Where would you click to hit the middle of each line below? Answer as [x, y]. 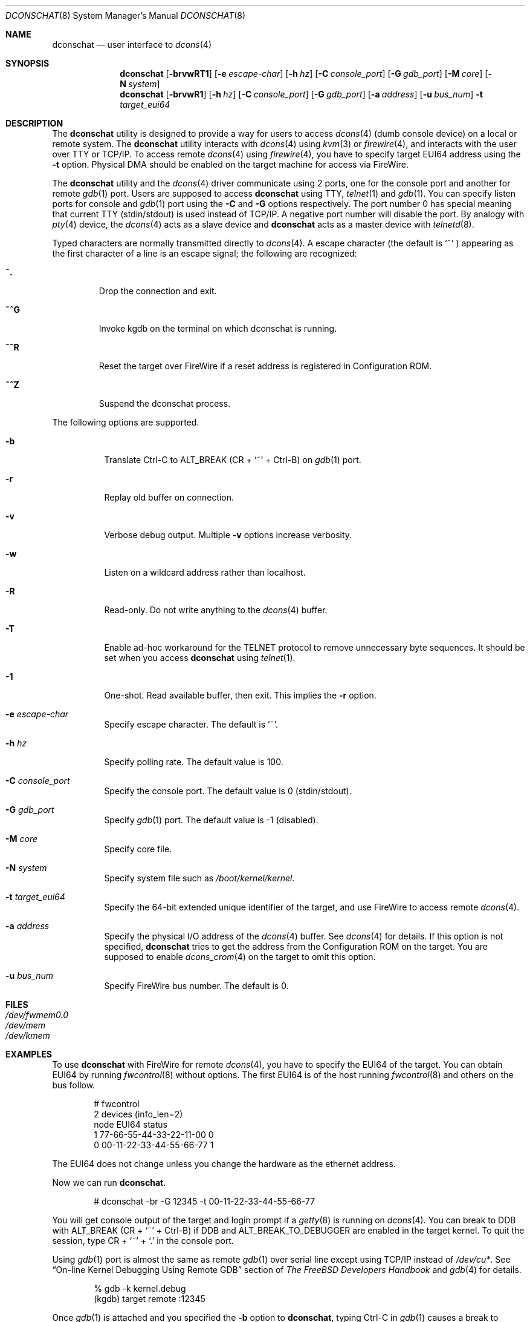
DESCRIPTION [34, 123]
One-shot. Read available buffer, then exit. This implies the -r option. [240, 695]
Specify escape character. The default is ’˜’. [191, 724]
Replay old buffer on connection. [169, 497]
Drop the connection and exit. [158, 291]
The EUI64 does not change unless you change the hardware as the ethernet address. [224, 1164]
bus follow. [74, 1085]
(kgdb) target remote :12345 [150, 1299]
